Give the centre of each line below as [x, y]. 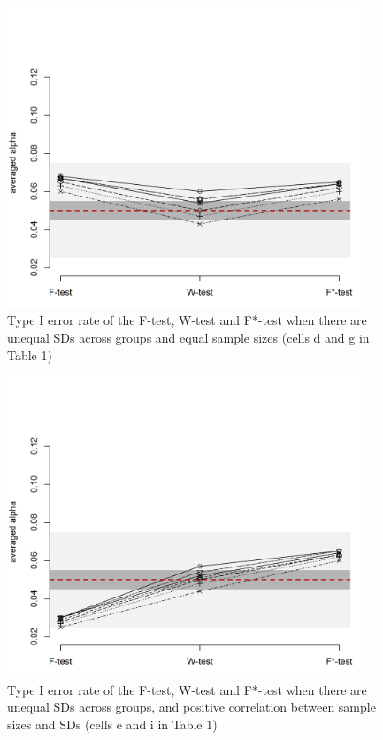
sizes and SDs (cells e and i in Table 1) [112, 724]
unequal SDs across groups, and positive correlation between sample [191, 707]
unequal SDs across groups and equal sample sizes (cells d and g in [188, 338]
